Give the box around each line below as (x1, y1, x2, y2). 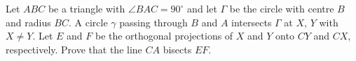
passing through (119, 15, 188, 29)
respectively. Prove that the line (6, 42, 142, 56)
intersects (231, 15, 272, 29)
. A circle (69, 15, 108, 29)
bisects (163, 42, 192, 56)
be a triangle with (48, 1, 125, 15)
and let (187, 1, 217, 15)
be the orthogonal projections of (95, 28, 233, 43)
